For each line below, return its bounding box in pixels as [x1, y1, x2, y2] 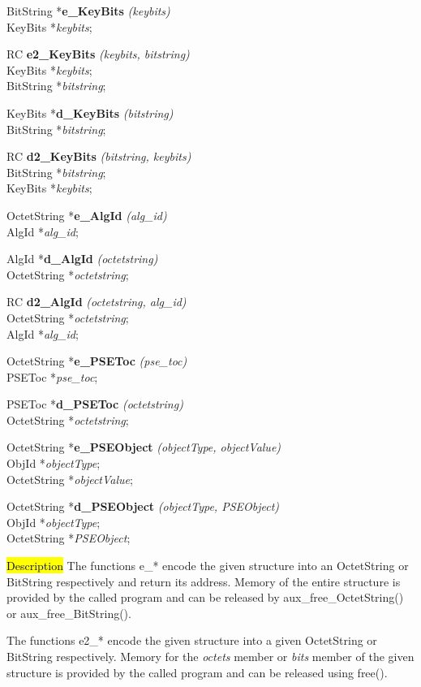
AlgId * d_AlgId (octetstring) [6, 250, 158, 267]
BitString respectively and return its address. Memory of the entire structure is [6, 572, 401, 590]
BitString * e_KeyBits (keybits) [6, 2, 170, 19]
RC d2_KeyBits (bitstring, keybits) [6, 148, 191, 165]
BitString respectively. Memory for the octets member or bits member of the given [6, 648, 415, 664]
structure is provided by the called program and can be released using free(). [6, 663, 388, 681]
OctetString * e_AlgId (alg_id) [6, 206, 167, 223]
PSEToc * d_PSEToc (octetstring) [6, 395, 183, 413]
